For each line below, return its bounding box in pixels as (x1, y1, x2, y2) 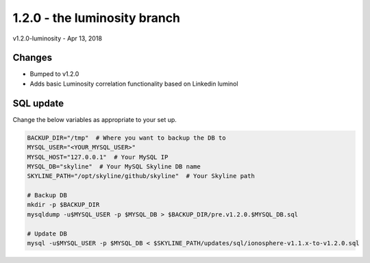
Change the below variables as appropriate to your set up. (12, 115, 177, 123)
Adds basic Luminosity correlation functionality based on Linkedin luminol (29, 79, 238, 88)
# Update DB (27, 229, 68, 238)
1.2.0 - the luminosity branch (12, 10, 181, 25)
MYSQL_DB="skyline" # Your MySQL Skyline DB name (27, 162, 201, 171)
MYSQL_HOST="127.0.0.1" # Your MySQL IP (27, 153, 169, 161)
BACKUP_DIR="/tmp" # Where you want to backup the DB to (27, 134, 226, 142)
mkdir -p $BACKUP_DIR (27, 201, 100, 209)
